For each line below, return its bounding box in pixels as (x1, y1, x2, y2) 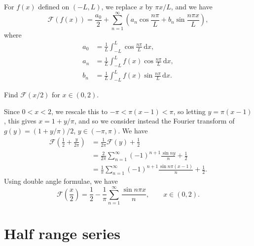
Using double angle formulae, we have (4, 176, 118, 186)
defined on (38, 1, 70, 11)
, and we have (171, 1, 213, 11)
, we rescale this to (51, 106, 108, 116)
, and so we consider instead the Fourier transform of (74, 116, 235, 126)
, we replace (101, 1, 137, 11)
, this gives (4, 116, 36, 126)
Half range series (4, 223, 120, 244)
